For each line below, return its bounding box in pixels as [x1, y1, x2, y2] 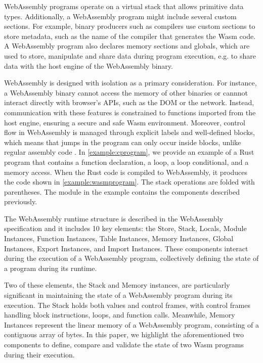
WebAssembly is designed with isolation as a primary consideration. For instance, [4, 77, 257, 88]
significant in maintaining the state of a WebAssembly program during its [4, 290, 233, 300]
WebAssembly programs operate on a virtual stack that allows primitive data [4, 1, 244, 11]
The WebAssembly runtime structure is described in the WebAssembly [4, 213, 224, 223]
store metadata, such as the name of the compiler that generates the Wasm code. [4, 30, 256, 41]
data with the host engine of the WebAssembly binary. [4, 60, 173, 71]
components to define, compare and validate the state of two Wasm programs [4, 339, 244, 349]
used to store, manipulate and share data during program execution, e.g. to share [4, 50, 256, 61]
